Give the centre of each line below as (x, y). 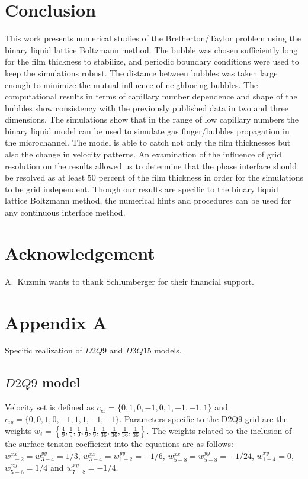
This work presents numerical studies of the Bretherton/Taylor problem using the (153, 38)
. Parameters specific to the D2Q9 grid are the (203, 418)
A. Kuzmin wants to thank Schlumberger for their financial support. (129, 281)
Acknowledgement (80, 253)
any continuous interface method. (65, 212)
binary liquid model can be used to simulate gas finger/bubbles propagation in (147, 131)
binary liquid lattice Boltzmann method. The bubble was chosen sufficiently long (151, 49)
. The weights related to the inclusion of (219, 431)
